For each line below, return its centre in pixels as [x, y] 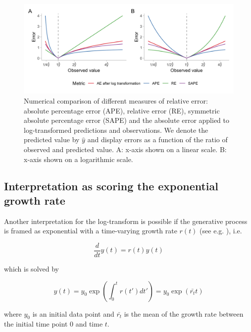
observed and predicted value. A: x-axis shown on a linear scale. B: [125, 149]
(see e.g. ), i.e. [221, 231]
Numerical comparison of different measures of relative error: [116, 100]
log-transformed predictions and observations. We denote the [116, 130]
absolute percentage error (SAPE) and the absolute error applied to [127, 120]
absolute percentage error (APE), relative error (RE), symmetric [122, 110]
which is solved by [31, 268]
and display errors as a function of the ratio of [157, 139]
